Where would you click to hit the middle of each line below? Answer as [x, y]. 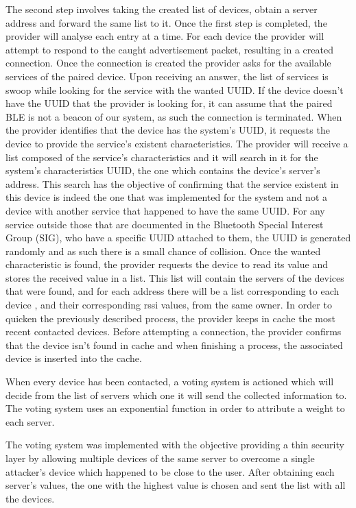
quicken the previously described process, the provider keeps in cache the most [170, 318]
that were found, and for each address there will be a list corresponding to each [173, 291]
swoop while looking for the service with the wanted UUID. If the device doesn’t [175, 89]
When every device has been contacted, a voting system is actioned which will [170, 382]
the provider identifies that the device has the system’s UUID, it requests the [168, 130]
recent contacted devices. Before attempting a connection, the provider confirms [174, 331]
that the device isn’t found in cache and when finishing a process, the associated [174, 344]
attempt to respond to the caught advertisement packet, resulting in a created [169, 49]
